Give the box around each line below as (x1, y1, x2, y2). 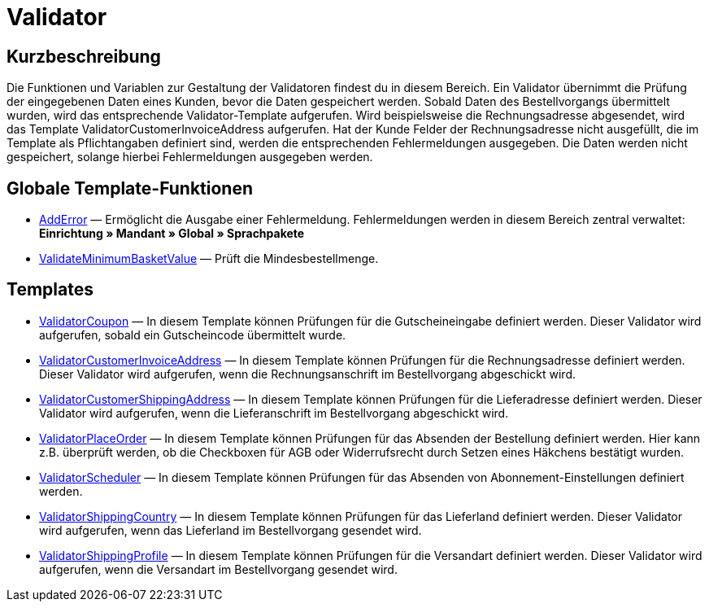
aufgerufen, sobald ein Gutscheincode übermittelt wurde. (39, 327, 346, 342)
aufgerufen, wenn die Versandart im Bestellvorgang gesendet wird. (39, 562, 398, 576)
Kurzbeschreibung (7, 46, 161, 67)
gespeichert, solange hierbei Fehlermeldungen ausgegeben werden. (7, 150, 373, 164)
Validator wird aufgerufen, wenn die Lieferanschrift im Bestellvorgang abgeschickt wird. (39, 405, 509, 420)
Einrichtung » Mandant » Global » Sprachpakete (39, 226, 305, 241)
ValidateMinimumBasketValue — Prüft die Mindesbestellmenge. (39, 252, 379, 266)
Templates (7, 279, 94, 300)
